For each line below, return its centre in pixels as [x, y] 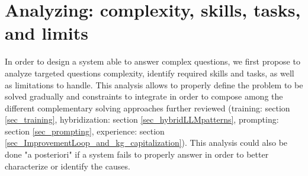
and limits [47, 33]
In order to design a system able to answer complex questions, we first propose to [153, 61]
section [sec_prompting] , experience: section [85, 131]
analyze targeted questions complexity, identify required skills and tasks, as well [150, 73]
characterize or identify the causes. [68, 166]
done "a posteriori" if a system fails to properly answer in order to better [137, 154]
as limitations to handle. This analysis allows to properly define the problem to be [154, 84]
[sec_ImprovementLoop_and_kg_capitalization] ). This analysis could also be [146, 143]
